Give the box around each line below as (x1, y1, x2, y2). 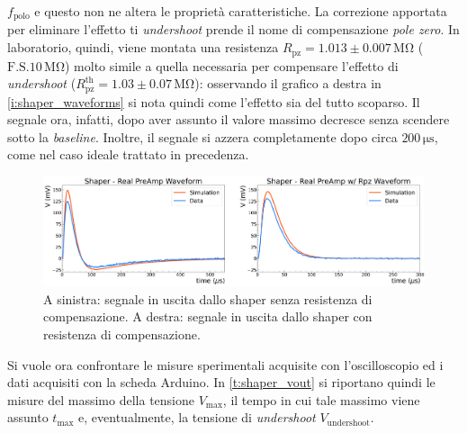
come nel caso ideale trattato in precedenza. (7, 145, 249, 164)
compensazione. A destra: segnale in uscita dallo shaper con (43, 307, 373, 326)
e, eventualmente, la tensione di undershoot (78, 408, 316, 427)
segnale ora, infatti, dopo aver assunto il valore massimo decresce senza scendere (7, 110, 450, 129)
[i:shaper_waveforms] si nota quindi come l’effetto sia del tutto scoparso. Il (7, 92, 420, 111)
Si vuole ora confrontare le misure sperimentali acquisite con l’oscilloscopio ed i (7, 355, 444, 374)
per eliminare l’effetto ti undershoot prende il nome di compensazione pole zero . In (7, 20, 460, 39)
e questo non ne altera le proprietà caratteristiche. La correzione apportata (34, 2, 447, 20)
